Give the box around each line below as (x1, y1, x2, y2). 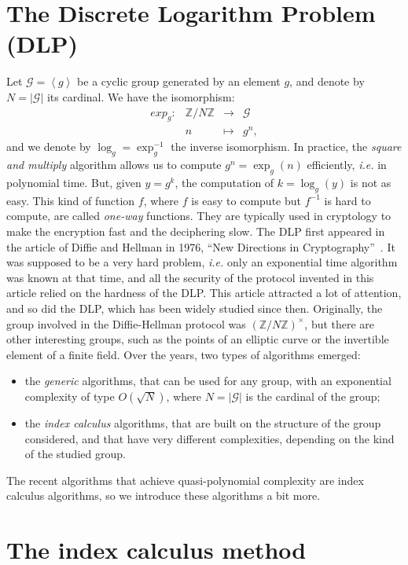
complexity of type (24, 387, 115, 404)
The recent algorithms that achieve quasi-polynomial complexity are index (6, 471, 364, 488)
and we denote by (6, 138, 91, 155)
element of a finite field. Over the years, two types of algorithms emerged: (6, 346, 361, 362)
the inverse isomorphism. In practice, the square (171, 138, 402, 155)
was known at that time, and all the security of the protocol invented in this (6, 269, 374, 285)
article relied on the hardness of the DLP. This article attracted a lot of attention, (6, 284, 402, 301)
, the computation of (175, 174, 274, 191)
